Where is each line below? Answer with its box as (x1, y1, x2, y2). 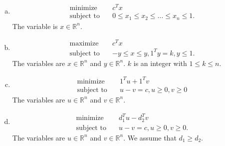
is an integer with (133, 57, 187, 68)
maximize (69, 40, 99, 47)
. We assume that (123, 132, 177, 142)
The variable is (12, 20, 58, 31)
